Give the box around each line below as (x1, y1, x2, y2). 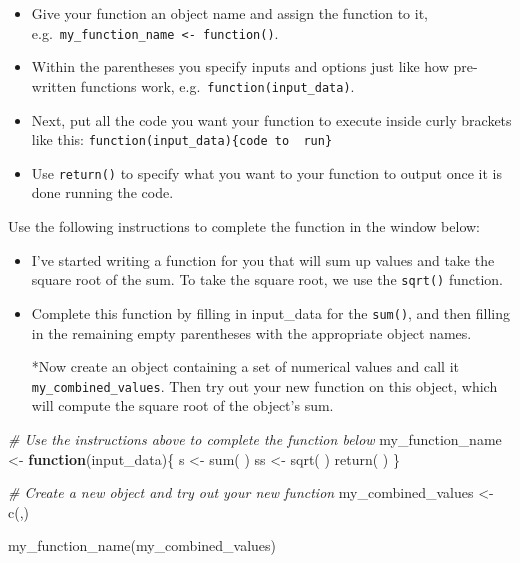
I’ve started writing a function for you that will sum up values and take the (31, 249, 495, 270)
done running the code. (31, 182, 174, 203)
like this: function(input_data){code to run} (31, 129, 333, 150)
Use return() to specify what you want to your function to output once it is (31, 162, 502, 183)
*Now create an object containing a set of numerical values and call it (31, 356, 459, 377)
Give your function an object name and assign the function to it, (31, 3, 429, 23)
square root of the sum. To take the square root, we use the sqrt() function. (31, 269, 503, 290)
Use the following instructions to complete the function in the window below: (8, 216, 480, 236)
